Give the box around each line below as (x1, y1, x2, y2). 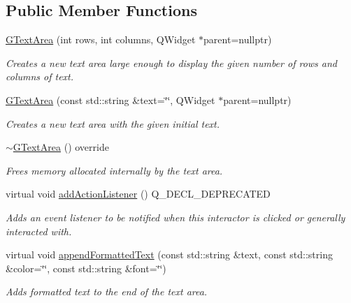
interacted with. (6, 223, 72, 238)
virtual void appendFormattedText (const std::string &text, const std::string (6, 247, 333, 262)
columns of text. (6, 69, 74, 84)
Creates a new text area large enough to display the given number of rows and (6, 55, 337, 70)
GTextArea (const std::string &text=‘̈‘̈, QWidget (6, 92, 215, 107)
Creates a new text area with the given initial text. (6, 116, 220, 131)
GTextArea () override (13, 140, 109, 154)
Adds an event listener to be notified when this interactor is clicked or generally (6, 209, 345, 224)
